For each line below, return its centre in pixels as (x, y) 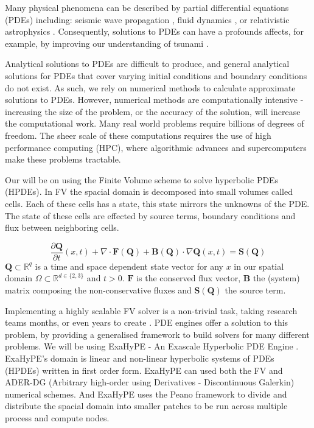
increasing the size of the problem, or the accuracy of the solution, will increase (153, 111)
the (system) (276, 278)
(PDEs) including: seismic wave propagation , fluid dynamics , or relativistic (147, 19)
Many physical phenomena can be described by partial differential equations (147, 7)
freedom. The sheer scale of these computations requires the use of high (138, 135)
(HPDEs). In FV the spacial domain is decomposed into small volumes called (149, 191)
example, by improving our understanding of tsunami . (107, 43)
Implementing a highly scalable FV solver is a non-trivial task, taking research (151, 310)
